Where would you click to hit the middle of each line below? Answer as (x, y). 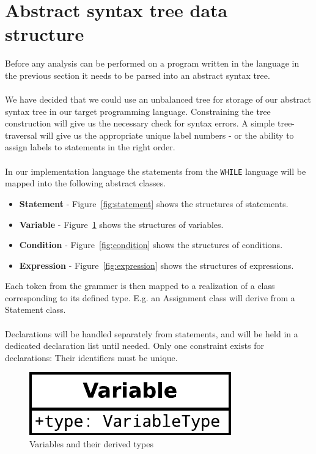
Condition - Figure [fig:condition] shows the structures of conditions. (151, 245)
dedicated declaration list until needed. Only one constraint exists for (134, 346)
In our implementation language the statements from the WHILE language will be (156, 171)
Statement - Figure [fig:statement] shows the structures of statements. (154, 203)
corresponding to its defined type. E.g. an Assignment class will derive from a (150, 297)
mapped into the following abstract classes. (86, 183)
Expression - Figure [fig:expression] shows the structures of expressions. (156, 265)
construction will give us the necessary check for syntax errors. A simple (140, 123)
